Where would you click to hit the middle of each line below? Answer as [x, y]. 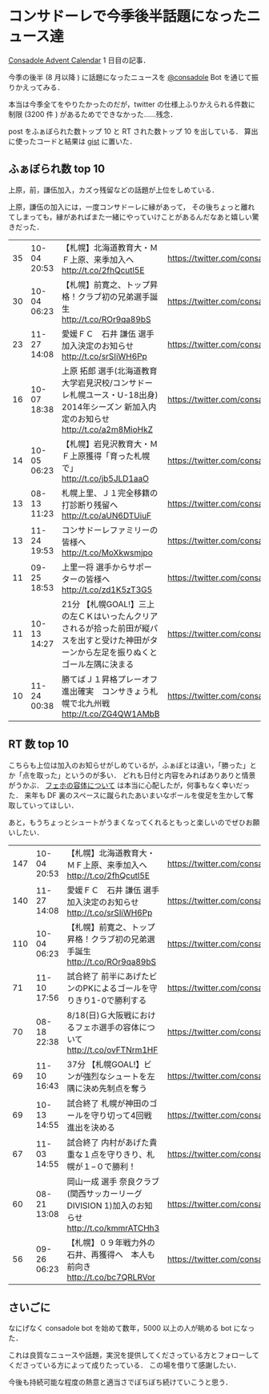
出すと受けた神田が [114, 640]
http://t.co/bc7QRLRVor [111, 1277]
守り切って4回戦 [121, 1115]
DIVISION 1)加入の [102, 1205]
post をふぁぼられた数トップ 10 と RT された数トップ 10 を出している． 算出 [133, 131]
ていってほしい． [50, 805]
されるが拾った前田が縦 [106, 628]
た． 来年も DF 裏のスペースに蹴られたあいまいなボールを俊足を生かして [128, 795]
